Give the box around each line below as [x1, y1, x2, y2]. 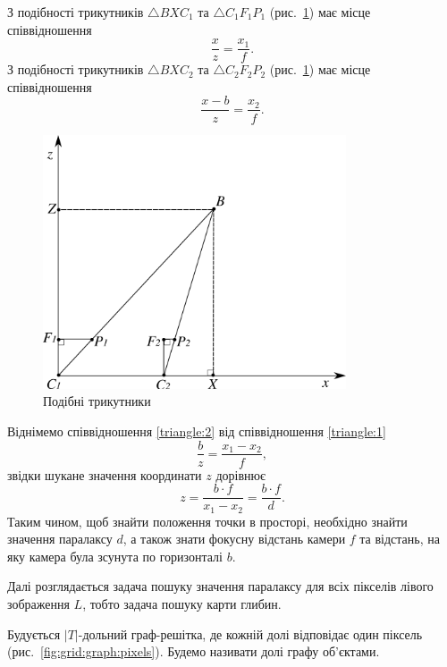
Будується [7, 624, 61, 643]
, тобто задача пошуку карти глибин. [82, 595, 282, 613]
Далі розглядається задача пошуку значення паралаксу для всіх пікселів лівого [7, 577, 434, 595]
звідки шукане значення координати [7, 465, 202, 484]
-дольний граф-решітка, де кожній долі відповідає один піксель [78, 624, 423, 643]
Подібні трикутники [43, 392, 151, 410]
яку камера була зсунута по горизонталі [7, 546, 223, 565]
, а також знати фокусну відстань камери [122, 529, 346, 548]
